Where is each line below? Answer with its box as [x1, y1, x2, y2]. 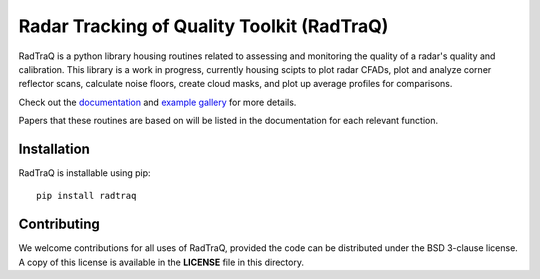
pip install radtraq [36, 190, 137, 202]
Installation [18, 140, 90, 157]
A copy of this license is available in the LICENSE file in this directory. [18, 256, 305, 268]
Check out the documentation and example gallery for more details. [18, 96, 297, 108]
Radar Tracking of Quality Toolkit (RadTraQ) [18, 15, 389, 37]
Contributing [18, 216, 100, 233]
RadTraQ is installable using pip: [18, 167, 151, 179]
